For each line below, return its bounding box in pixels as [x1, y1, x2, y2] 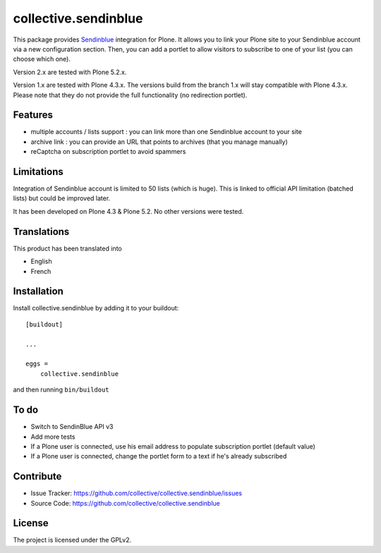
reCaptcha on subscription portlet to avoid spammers [30, 147, 186, 156]
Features [13, 109, 53, 121]
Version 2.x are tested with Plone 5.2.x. [13, 68, 127, 76]
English [30, 257, 52, 266]
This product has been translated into [13, 244, 123, 253]
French [30, 267, 52, 275]
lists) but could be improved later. [13, 194, 111, 202]
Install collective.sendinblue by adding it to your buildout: [13, 304, 179, 312]
